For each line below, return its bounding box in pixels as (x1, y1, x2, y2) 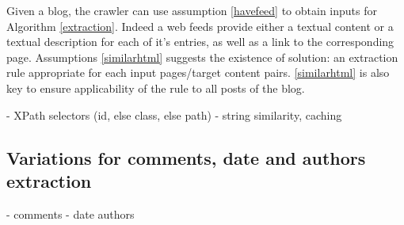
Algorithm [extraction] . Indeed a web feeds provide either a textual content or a (6, 17, 394, 34)
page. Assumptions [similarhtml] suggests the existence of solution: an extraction (6, 48, 398, 65)
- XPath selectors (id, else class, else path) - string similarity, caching (6, 106, 342, 123)
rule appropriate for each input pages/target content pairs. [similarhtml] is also (6, 64, 390, 81)
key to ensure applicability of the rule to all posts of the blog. (6, 79, 305, 96)
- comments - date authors (6, 205, 135, 222)
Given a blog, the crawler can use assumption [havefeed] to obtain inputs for (6, 2, 377, 18)
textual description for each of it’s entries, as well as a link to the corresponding (6, 33, 394, 50)
